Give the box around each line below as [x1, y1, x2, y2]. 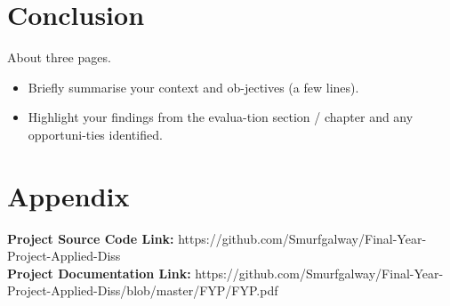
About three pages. [7, 48, 111, 67]
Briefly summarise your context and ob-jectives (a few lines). [28, 77, 359, 96]
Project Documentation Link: [7, 263, 191, 282]
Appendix [7, 177, 130, 213]
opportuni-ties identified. [28, 125, 163, 143]
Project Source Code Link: [7, 229, 174, 247]
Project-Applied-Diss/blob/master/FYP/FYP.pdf [7, 281, 278, 300]
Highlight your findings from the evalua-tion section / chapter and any [28, 108, 414, 126]
